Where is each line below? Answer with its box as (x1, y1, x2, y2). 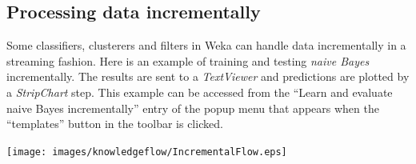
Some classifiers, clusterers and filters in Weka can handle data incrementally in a (6, 37, 406, 54)
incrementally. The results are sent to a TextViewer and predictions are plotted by (6, 68, 410, 85)
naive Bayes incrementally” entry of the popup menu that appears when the (6, 99, 379, 116)
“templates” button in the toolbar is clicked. (6, 115, 223, 132)
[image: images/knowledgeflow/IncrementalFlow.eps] (6, 146, 287, 158)
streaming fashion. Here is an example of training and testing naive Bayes (6, 52, 370, 69)
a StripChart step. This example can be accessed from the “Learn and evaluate (6, 83, 393, 100)
